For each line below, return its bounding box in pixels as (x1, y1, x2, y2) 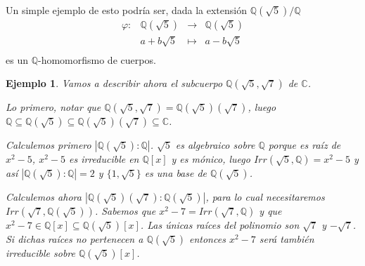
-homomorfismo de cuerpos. (37, 52, 156, 67)
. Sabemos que (94, 204, 156, 218)
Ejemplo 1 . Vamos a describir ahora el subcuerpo (6, 76, 223, 91)
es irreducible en (68, 152, 139, 166)
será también (259, 232, 314, 246)
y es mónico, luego (171, 152, 250, 166)
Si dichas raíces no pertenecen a (6, 232, 143, 246)
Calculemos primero (6, 138, 91, 152)
